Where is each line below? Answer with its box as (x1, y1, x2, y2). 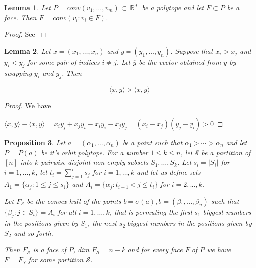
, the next (87, 218, 117, 228)
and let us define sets (137, 167, 201, 177)
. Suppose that (170, 45, 213, 56)
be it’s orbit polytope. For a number (41, 147, 148, 157)
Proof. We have (4, 100, 51, 111)
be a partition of (201, 147, 251, 157)
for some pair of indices (27, 56, 100, 67)
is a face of (33, 244, 66, 255)
